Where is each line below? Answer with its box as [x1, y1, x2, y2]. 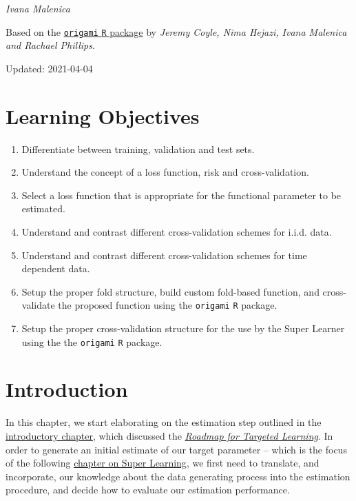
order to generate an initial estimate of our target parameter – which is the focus [6, 442, 347, 456]
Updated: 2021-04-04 [6, 61, 93, 75]
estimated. [21, 201, 65, 216]
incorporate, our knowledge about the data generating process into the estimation [6, 469, 350, 483]
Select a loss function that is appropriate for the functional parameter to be [21, 187, 342, 202]
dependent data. [21, 261, 90, 276]
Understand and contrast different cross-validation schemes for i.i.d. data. [21, 224, 332, 238]
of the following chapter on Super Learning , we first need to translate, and [6, 456, 320, 470]
